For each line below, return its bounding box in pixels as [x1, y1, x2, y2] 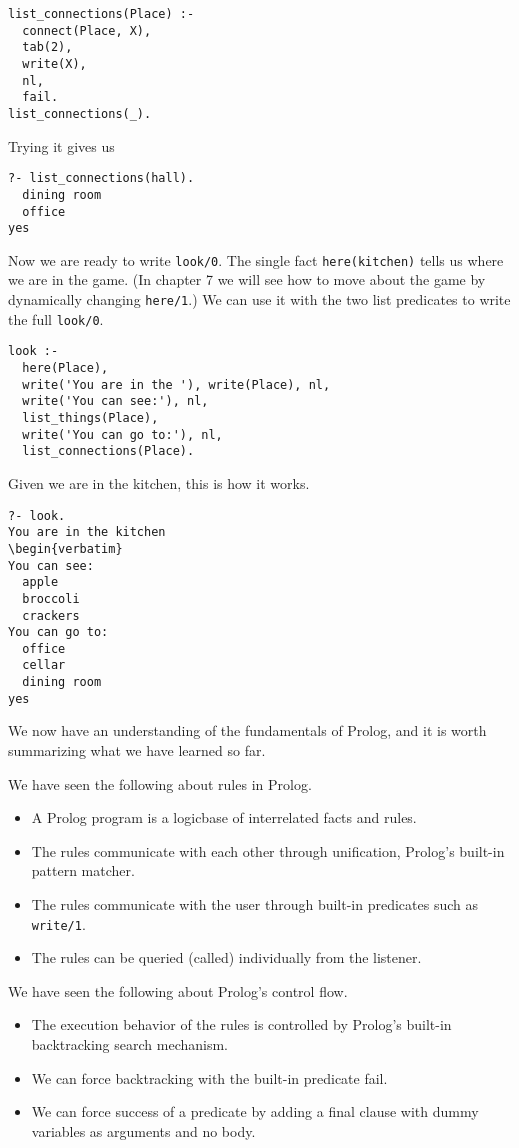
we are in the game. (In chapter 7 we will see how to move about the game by [8, 269, 486, 290]
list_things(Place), [22, 411, 159, 425]
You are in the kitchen [8, 525, 166, 540]
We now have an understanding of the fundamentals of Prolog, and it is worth [8, 720, 487, 741]
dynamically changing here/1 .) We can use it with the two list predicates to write [8, 289, 511, 310]
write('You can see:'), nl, [22, 394, 209, 409]
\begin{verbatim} [8, 541, 123, 556]
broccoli [22, 591, 80, 606]
